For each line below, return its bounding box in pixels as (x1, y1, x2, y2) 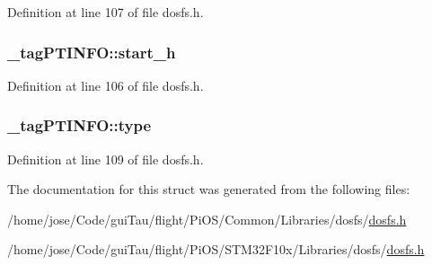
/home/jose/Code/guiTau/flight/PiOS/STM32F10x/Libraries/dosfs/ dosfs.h (7, 240, 425, 259)
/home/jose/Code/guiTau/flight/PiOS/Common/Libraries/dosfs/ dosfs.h (7, 209, 407, 228)
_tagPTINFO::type (7, 114, 152, 137)
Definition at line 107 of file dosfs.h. (7, 3, 204, 21)
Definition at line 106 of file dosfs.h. (7, 75, 204, 94)
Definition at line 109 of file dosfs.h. (7, 149, 204, 168)
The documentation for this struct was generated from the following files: (7, 180, 410, 199)
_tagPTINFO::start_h (7, 40, 176, 63)
